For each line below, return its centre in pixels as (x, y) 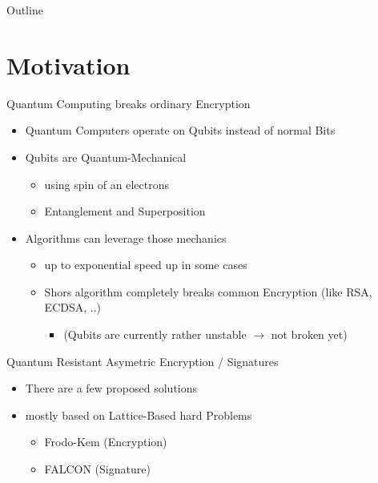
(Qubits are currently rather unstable (155, 334)
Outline (25, 10)
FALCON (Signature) (97, 469)
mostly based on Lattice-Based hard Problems (139, 415)
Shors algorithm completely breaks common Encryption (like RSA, (208, 291)
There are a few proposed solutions (111, 388)
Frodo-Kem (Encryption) (106, 442)
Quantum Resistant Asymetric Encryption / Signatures (143, 361)
